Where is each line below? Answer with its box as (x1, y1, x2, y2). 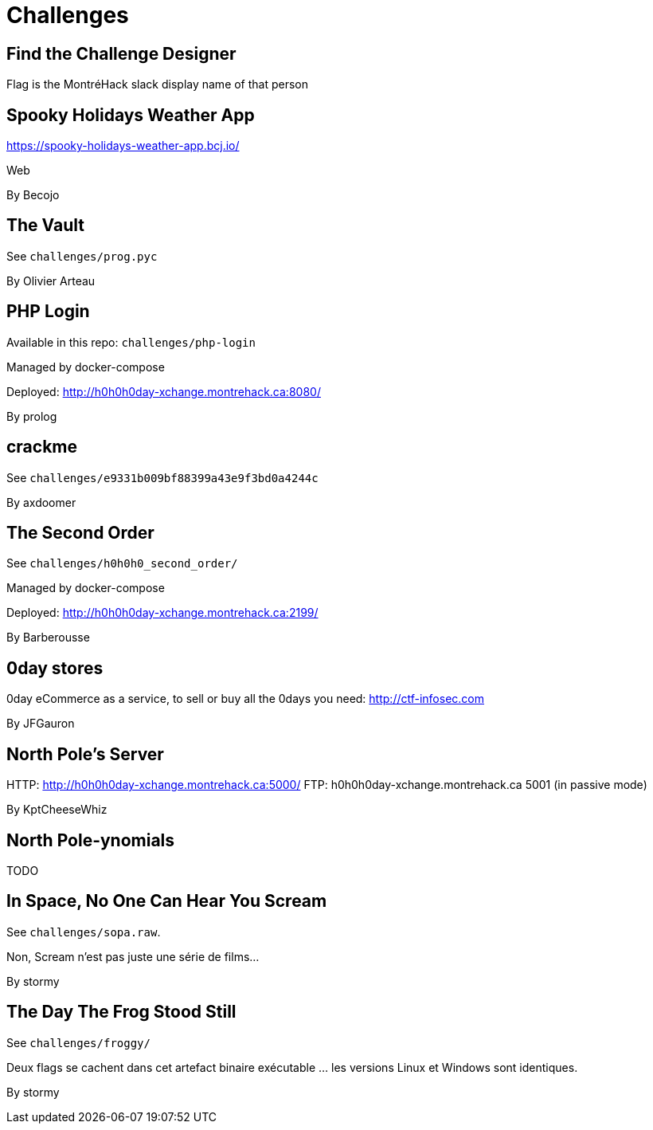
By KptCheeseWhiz (6, 802, 108, 817)
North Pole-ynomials (6, 830, 175, 850)
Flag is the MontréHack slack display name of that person (6, 77, 309, 92)
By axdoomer (6, 495, 76, 509)
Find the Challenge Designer (6, 43, 237, 64)
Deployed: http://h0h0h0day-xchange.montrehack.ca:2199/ (6, 606, 319, 620)
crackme (6, 437, 78, 457)
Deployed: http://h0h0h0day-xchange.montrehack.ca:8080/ (6, 384, 321, 398)
